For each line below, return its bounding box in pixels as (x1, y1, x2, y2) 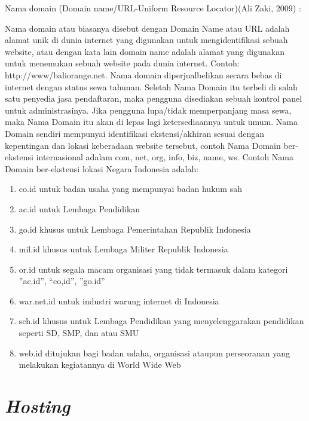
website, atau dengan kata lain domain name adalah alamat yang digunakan (5, 45, 284, 57)
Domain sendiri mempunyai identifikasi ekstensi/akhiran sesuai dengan (5, 127, 264, 139)
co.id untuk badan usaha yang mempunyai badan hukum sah (19, 182, 242, 195)
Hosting (5, 393, 71, 419)
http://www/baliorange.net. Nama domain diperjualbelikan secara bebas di (5, 68, 282, 81)
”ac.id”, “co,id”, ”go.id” (19, 274, 105, 287)
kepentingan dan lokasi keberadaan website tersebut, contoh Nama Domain (5, 139, 281, 151)
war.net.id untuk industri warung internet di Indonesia (19, 294, 219, 307)
